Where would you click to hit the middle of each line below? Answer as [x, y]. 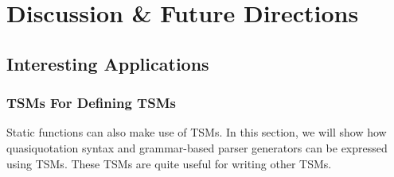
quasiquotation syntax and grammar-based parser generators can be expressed [197, 147]
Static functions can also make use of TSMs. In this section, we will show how [197, 132]
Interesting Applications [108, 63]
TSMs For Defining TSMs [91, 103]
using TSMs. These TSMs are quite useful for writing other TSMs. [169, 163]
